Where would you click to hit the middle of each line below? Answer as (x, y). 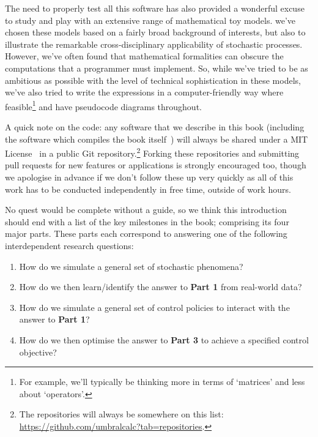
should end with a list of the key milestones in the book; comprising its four (147, 221)
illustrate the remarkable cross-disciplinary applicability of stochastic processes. (154, 44)
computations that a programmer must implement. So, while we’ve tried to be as (157, 68)
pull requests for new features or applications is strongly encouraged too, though (156, 165)
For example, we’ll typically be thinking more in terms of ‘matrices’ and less (162, 382)
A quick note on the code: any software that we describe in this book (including (155, 127)
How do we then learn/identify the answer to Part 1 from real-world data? (161, 287)
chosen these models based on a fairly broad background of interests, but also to (155, 32)
